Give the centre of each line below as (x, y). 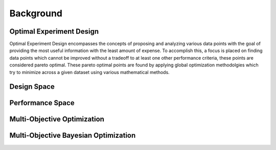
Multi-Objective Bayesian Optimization (73, 135)
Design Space (32, 87)
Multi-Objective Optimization (57, 119)
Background (36, 13)
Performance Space (42, 103)
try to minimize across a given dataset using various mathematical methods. (89, 72)
